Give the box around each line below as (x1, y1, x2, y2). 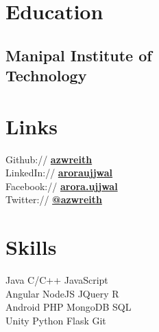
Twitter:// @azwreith (5, 192, 102, 207)
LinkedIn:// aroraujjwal (5, 165, 113, 180)
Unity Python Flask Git (5, 313, 106, 327)
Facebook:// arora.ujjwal (5, 178, 118, 193)
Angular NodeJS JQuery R (5, 286, 119, 300)
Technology (5, 65, 87, 86)
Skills (5, 233, 57, 261)
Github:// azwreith (5, 152, 93, 166)
